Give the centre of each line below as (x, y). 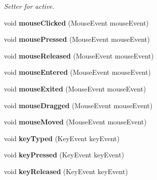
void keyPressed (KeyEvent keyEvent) (64, 155)
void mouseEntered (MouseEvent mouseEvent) (78, 72)
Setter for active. (29, 6)
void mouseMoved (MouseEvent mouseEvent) (75, 122)
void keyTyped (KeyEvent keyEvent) (62, 138)
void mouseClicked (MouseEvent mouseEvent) (77, 22)
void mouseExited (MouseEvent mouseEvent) (75, 88)
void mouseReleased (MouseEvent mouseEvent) (79, 55)
